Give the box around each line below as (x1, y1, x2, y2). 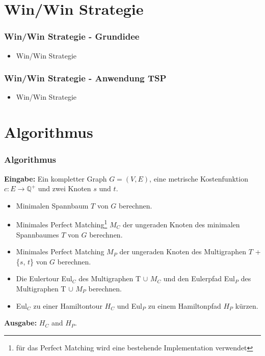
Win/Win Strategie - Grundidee (4, 30, 140, 43)
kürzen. (235, 300, 258, 311)
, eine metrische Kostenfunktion (149, 173, 248, 184)
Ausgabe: (4, 317, 37, 328)
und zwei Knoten (38, 183, 91, 194)
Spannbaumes (16, 229, 59, 240)
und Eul (117, 300, 142, 311)
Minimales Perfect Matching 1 (16, 218, 108, 230)
